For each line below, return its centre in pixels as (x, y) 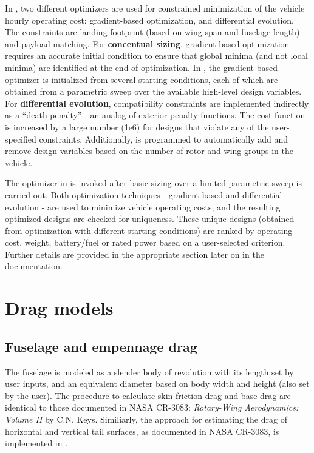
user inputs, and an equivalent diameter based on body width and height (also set (157, 384)
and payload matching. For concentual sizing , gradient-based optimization (147, 43)
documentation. (34, 266)
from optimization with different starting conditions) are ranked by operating (149, 230)
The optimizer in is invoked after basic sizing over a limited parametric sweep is (153, 183)
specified (21, 139)
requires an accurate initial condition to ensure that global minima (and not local (156, 55)
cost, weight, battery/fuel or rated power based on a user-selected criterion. (145, 242)
